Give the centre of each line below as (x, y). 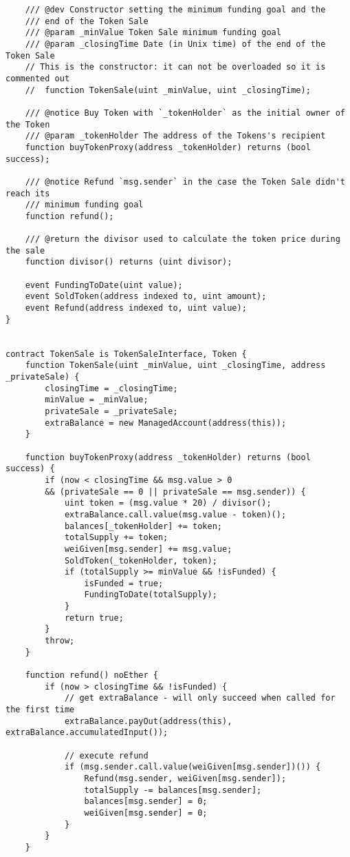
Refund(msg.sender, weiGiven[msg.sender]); (185, 778)
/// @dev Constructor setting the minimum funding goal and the (175, 10)
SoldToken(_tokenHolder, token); (141, 560)
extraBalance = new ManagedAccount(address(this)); (166, 423)
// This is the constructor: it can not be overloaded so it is (175, 67)
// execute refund (106, 755)
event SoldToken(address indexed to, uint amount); (146, 297)
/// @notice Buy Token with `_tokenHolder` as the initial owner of (185, 113)
